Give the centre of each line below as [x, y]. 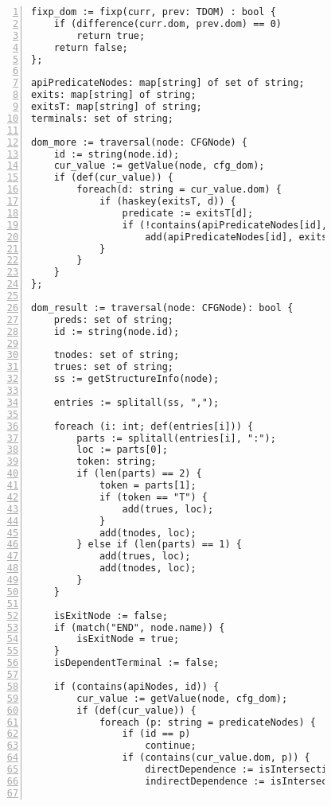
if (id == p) [156, 734]
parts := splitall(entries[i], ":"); [176, 438]
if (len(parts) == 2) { [139, 474]
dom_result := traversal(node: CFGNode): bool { [162, 308]
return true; [111, 35]
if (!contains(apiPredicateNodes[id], [225, 225]
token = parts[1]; [148, 485]
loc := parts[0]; [122, 450]
